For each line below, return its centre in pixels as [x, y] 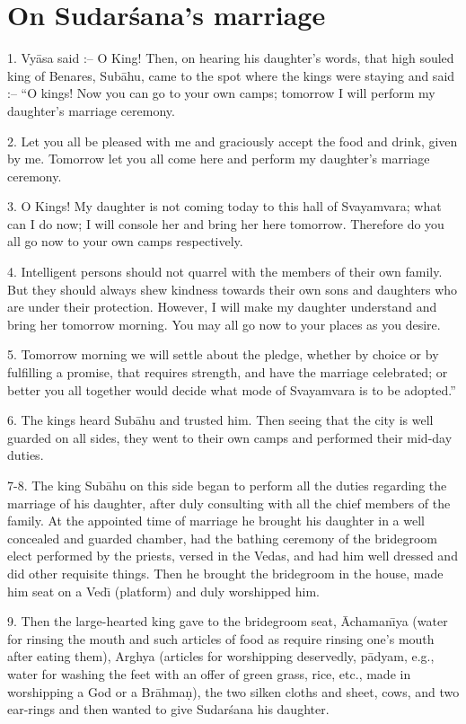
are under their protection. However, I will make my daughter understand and [222, 307]
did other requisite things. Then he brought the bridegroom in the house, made [225, 573]
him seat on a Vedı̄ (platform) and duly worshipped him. [163, 591]
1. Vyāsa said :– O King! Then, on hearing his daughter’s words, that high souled [231, 58]
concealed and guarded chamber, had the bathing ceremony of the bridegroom [222, 538]
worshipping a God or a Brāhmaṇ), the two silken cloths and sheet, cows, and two [233, 691]
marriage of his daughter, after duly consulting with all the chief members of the [229, 503]
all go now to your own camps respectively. [125, 241]
